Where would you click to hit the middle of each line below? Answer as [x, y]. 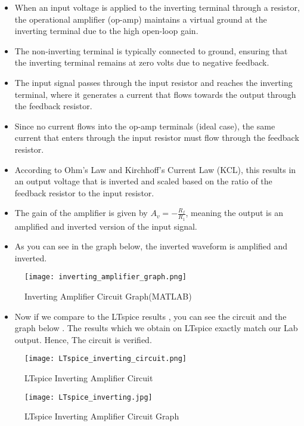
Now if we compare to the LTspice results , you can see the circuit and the [151, 316]
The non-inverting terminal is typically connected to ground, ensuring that [151, 50]
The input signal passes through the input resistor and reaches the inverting [153, 82]
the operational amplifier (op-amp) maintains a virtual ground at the [141, 19]
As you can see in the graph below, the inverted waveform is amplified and [151, 246]
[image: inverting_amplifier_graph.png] [106, 277]
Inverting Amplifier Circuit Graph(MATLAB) [108, 296]
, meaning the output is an [234, 213]
